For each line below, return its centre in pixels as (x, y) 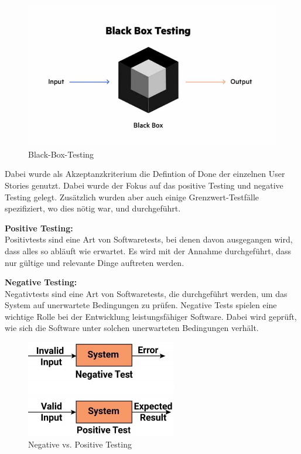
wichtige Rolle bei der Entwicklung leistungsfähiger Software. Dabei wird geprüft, (151, 316)
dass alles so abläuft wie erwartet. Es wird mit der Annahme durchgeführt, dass (148, 250)
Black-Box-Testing (61, 154)
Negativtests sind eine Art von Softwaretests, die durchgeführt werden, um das (146, 293)
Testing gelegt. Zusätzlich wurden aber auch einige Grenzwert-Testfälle (132, 197)
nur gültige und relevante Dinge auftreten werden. (95, 262)
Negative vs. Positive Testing (80, 444)
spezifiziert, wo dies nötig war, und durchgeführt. (93, 208)
